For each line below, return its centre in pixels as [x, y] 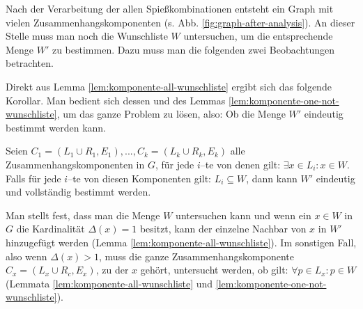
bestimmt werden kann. [56, 127]
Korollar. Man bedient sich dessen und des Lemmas [116, 100]
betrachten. [30, 63]
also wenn [26, 256]
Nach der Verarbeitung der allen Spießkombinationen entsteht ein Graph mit [170, 8]
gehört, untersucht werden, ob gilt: [214, 270]
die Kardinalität [51, 229]
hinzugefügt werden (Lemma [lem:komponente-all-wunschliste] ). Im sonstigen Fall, [181, 242]
